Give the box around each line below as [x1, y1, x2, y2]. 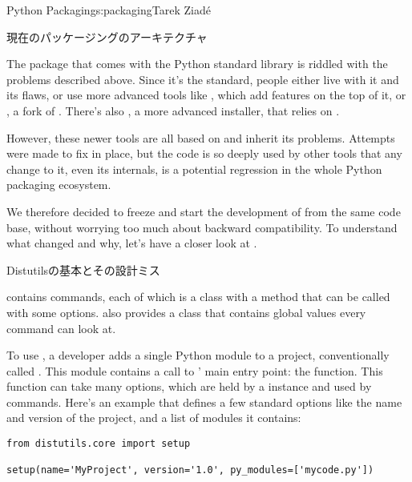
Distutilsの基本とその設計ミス [6, 261, 160, 278]
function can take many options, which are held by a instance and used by [6, 378, 372, 395]
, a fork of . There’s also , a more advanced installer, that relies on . [6, 102, 340, 118]
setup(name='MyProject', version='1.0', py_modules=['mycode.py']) [6, 464, 374, 476]
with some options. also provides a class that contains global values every [6, 303, 366, 320]
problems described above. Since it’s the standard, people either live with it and [6, 70, 399, 87]
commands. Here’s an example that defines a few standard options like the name [6, 393, 402, 410]
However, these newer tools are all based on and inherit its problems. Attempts [6, 129, 395, 146]
